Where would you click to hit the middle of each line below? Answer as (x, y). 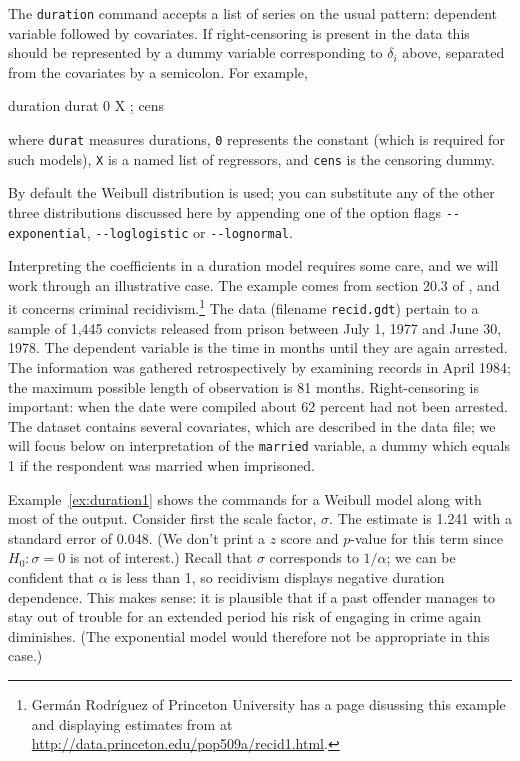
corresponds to (314, 557)
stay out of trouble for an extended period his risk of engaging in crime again (244, 616)
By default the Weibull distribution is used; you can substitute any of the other (251, 192)
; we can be (421, 557)
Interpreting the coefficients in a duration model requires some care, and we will (253, 265)
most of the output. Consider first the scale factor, (162, 518)
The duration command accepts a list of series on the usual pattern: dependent (252, 13)
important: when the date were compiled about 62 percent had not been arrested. (258, 406)
